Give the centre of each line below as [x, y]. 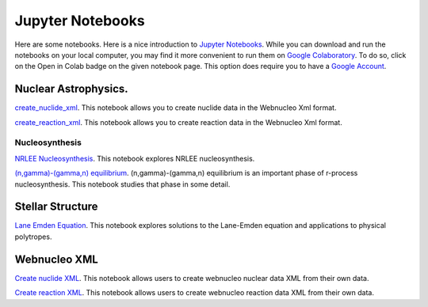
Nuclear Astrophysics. [71, 89]
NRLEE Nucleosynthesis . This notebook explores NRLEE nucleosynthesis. [135, 158]
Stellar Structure [56, 207]
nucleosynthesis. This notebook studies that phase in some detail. [122, 184]
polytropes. [33, 237]
